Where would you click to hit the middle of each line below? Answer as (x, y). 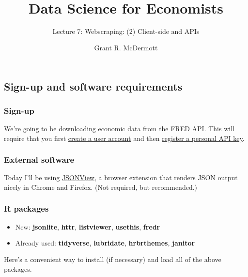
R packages (26, 208)
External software (39, 160)
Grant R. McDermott (126, 47)
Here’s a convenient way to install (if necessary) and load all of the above (113, 259)
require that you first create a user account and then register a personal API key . (124, 138)
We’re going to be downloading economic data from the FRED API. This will (119, 128)
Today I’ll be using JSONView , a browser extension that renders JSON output (121, 177)
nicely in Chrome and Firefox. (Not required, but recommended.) (101, 187)
